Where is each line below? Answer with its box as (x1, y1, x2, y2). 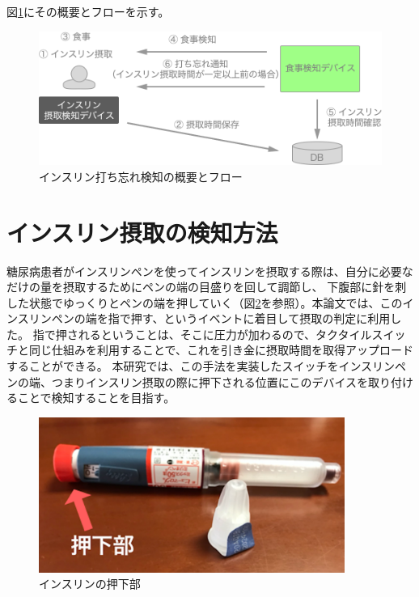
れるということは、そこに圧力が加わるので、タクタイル (78, 325, 372, 342)
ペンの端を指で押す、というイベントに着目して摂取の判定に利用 (51, 310, 391, 327)
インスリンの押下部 (39, 575, 141, 592)
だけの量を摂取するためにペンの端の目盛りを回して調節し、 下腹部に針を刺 (6, 278, 407, 295)
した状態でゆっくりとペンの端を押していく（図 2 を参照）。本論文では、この (6, 294, 403, 311)
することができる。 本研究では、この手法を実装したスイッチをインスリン (6, 358, 396, 375)
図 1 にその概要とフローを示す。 (6, 3, 170, 19)
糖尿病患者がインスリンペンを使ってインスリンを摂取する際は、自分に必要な (6, 262, 413, 279)
